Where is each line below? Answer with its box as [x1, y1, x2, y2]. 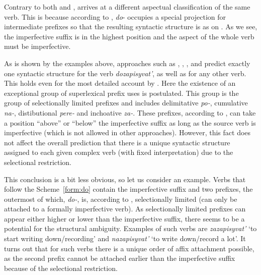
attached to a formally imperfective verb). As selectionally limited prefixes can [4, 203, 246, 214]
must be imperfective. [4, 41, 71, 51]
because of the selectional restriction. [4, 262, 118, 273]
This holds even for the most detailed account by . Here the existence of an [4, 78, 236, 88]
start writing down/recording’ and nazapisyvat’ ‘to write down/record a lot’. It [4, 233, 246, 244]
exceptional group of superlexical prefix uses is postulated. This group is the [4, 87, 239, 98]
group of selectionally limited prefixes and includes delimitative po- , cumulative [4, 97, 248, 108]
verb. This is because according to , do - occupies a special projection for [4, 11, 226, 22]
